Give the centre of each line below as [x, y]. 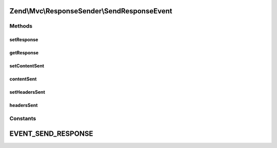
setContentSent [27, 66]
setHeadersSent [27, 92]
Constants [23, 118]
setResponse [24, 40]
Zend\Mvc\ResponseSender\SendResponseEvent [91, 11]
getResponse [24, 53]
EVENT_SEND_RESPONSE [51, 133]
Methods [21, 26]
